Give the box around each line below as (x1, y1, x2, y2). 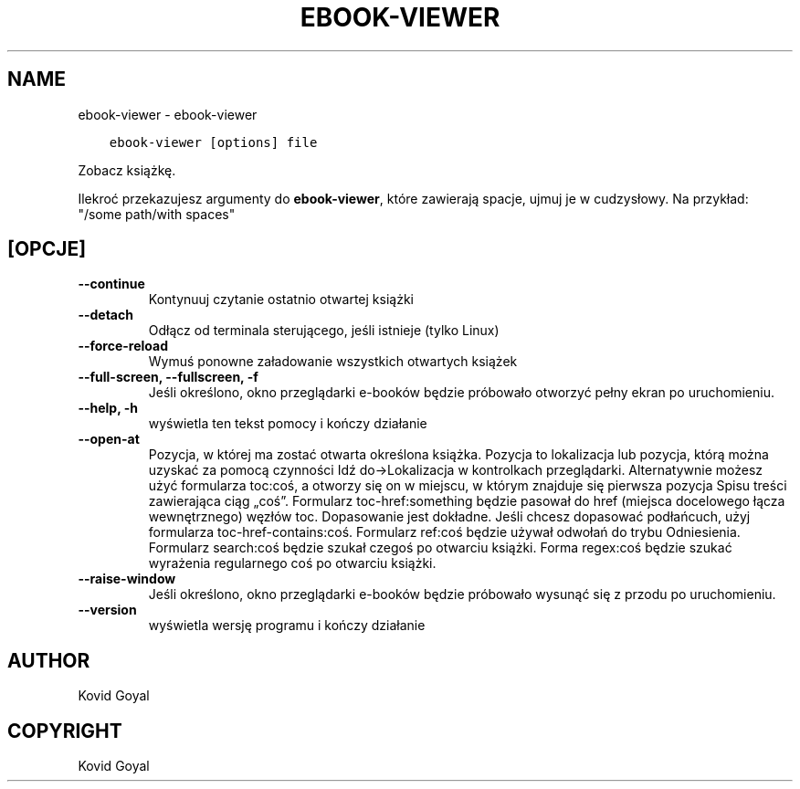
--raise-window (78, 571, 176, 587)
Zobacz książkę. (78, 162, 176, 178)
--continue (78, 276, 145, 292)
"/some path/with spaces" (78, 205, 236, 222)
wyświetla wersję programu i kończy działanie (148, 617, 426, 634)
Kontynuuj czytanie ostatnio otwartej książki (148, 291, 414, 308)
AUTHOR (7, 648, 90, 672)
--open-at (78, 431, 140, 447)
